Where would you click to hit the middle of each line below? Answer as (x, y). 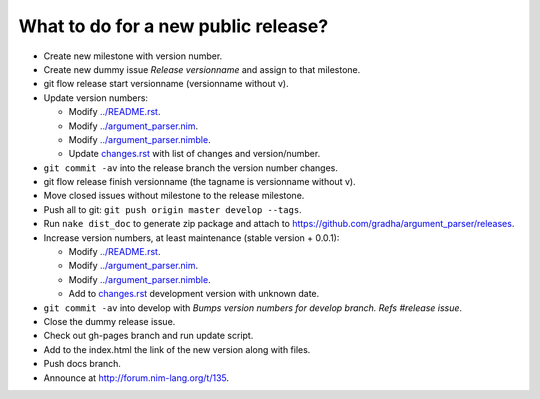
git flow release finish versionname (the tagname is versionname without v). (199, 182)
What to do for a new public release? (173, 26)
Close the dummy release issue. (109, 321)
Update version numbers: (96, 97)
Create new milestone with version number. (133, 56)
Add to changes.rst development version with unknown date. (194, 294)
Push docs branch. (82, 364)
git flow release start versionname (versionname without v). (166, 84)
